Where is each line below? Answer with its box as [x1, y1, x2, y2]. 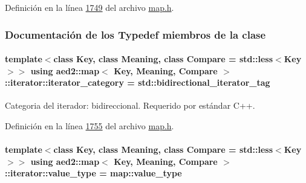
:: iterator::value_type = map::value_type [5, 167, 182, 179]
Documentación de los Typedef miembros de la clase [5, 27, 266, 42]
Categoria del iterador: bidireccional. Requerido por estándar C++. [5, 99, 255, 112]
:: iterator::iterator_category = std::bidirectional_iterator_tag [5, 76, 270, 89]
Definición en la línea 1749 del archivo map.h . [5, 1, 174, 13]
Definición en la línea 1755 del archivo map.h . [5, 120, 174, 132]
